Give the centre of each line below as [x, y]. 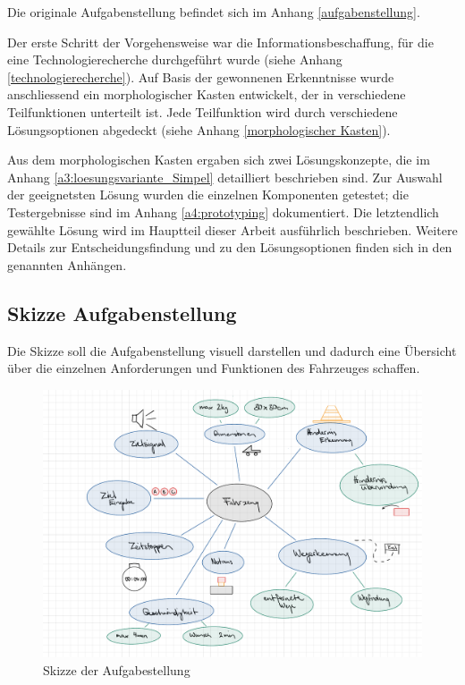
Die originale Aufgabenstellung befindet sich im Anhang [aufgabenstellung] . [214, 12]
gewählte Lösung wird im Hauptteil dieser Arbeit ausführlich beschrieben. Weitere [232, 229]
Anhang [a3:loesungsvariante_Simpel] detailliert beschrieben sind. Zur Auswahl [225, 177]
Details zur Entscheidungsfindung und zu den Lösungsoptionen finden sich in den [230, 247]
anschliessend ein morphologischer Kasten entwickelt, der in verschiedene [207, 94]
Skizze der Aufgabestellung [117, 670]
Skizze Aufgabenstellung [122, 313]
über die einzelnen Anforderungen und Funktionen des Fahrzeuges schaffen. [214, 368]
